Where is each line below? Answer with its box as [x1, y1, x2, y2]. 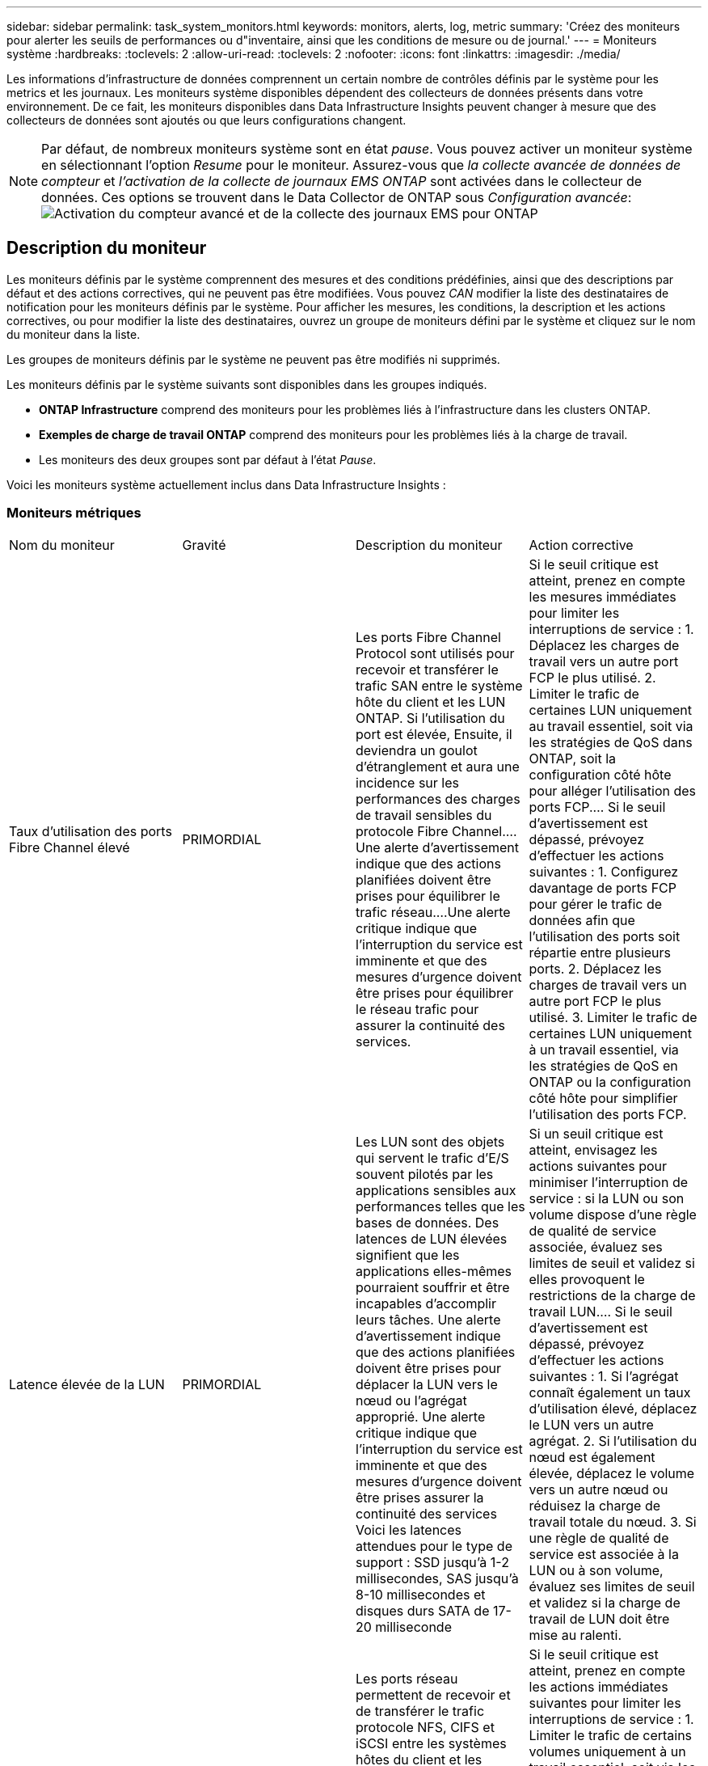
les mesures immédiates [529, 588, 676, 605]
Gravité [182, 536, 226, 553]
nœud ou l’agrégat [356, 1392, 467, 1409]
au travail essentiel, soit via [529, 717, 693, 734]
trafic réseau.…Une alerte [356, 903, 511, 920]
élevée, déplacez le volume [529, 1464, 695, 1481]
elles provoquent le [529, 1270, 645, 1287]
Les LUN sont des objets [356, 1133, 505, 1150]
